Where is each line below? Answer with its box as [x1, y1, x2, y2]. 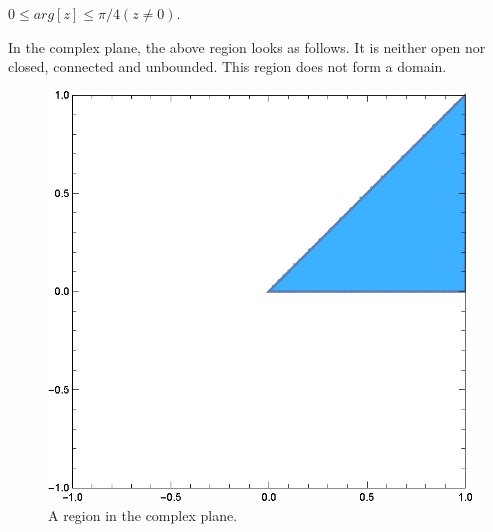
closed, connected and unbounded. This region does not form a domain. [8, 56, 447, 77]
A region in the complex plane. [48, 505, 238, 526]
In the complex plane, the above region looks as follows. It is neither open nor [8, 36, 486, 57]
